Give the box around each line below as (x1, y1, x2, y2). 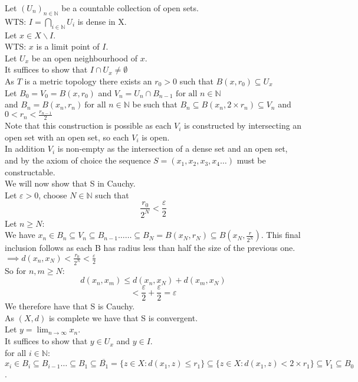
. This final (261, 228, 301, 241)
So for (5, 264, 27, 276)
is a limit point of (36, 40, 100, 53)
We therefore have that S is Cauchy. (5, 300, 135, 312)
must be (237, 154, 266, 166)
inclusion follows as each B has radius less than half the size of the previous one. (5, 241, 295, 254)
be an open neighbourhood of (31, 51, 138, 64)
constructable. (5, 165, 55, 178)
